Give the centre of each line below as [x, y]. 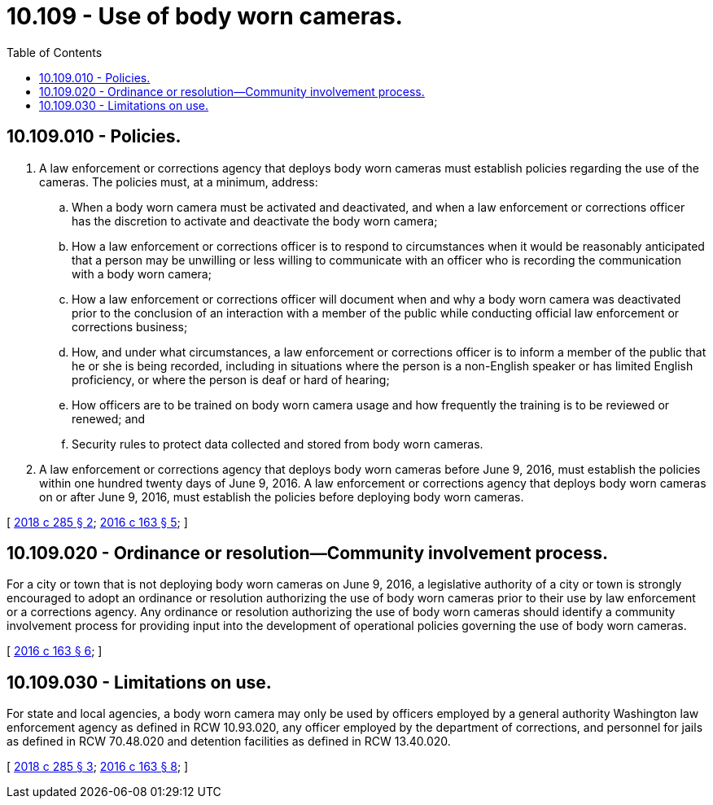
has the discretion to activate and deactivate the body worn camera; [255, 221]
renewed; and [109, 418]
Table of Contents [55, 52]
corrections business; [130, 326]
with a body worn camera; [142, 273]
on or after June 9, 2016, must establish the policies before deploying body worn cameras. [282, 497]
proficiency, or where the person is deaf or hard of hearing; [231, 379]
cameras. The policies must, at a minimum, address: [179, 182]
